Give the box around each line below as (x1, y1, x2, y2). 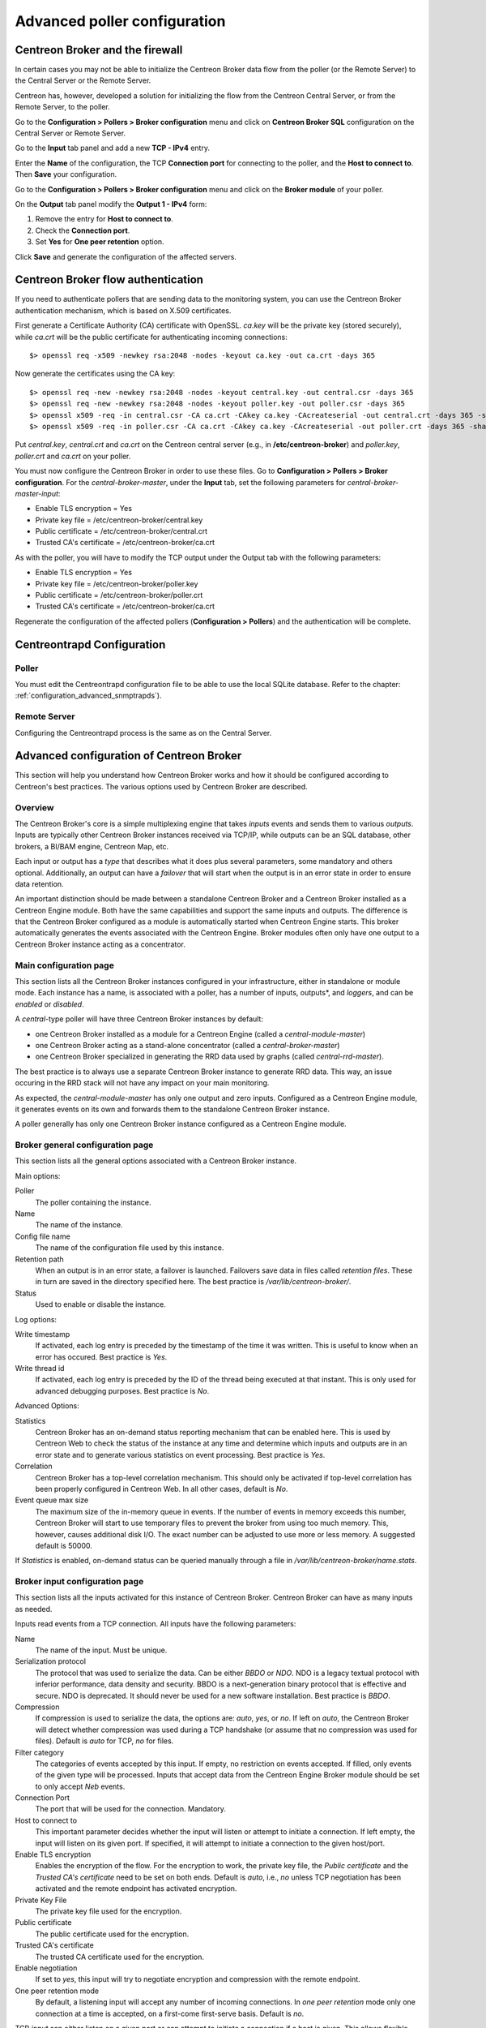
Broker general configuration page (15, 1140, 154, 1151)
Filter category (15, 1747, 65, 1757)
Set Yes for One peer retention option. (35, 237, 165, 247)
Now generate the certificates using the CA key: (15, 369, 176, 379)
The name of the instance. (35, 1220, 123, 1230)
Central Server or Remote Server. (15, 128, 126, 138)
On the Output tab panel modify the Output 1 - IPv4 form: (15, 199, 207, 208)
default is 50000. (35, 1540, 92, 1550)
